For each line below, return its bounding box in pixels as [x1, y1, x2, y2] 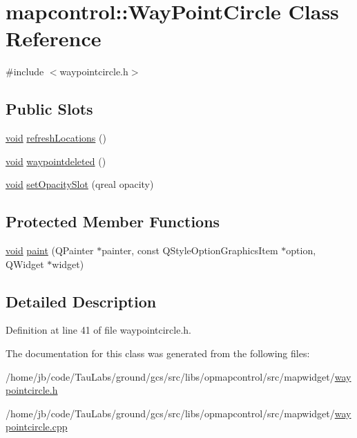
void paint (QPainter [6, 243, 94, 258]
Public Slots [6, 98, 93, 120]
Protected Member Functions [6, 211, 220, 232]
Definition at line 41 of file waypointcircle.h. [6, 323, 191, 337]
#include [6, 64, 44, 79]
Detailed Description [6, 290, 157, 312]
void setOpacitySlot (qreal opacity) [6, 177, 154, 191]
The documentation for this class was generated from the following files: [6, 346, 310, 361]
